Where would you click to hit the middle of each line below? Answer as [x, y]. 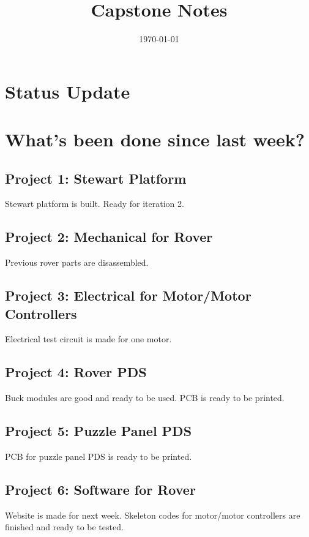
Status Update [68, 91]
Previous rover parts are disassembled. [77, 262]
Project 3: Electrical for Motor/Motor [128, 295]
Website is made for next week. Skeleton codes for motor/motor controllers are [153, 515]
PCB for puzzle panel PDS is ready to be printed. [99, 456]
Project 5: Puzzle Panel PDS [99, 431]
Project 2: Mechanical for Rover [109, 237]
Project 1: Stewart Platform [96, 178]
